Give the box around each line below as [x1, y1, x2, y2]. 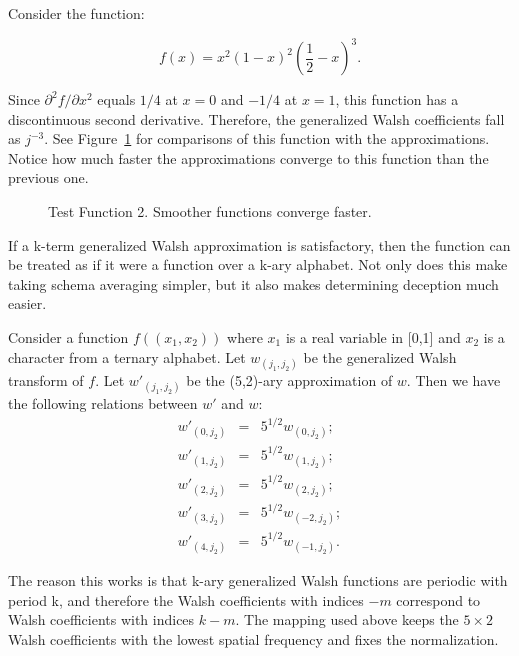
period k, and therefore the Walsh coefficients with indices [8, 589, 364, 610]
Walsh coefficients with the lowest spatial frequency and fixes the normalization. [8, 628, 499, 649]
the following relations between [8, 393, 198, 413]
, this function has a [335, 89, 459, 110]
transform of [8, 369, 84, 390]
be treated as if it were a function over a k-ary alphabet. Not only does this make [8, 254, 508, 275]
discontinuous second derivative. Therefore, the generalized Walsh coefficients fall [8, 108, 505, 129]
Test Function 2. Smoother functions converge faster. [48, 201, 372, 222]
